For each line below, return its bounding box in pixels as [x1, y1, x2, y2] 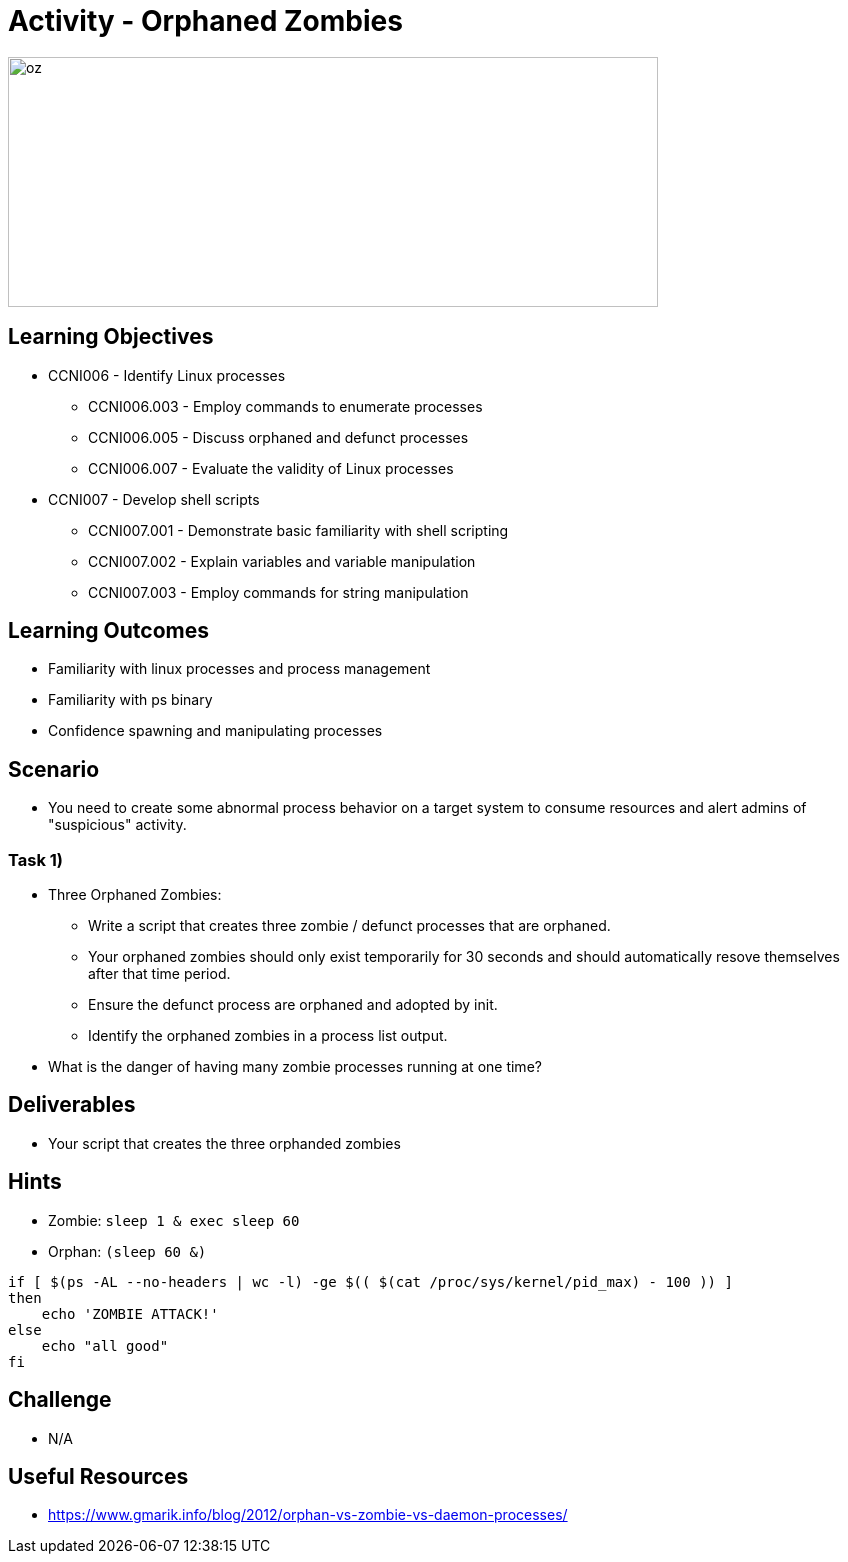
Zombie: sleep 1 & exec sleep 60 [48, 1211, 300, 1229]
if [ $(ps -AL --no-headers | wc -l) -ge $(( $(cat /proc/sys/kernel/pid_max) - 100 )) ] [8, 1273, 733, 1290]
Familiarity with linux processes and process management [48, 660, 431, 678]
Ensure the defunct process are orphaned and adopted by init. [88, 996, 498, 1014]
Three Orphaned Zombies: [48, 886, 222, 904]
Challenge [8, 1387, 112, 1413]
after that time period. [88, 965, 231, 983]
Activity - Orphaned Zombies [8, 4, 403, 38]
